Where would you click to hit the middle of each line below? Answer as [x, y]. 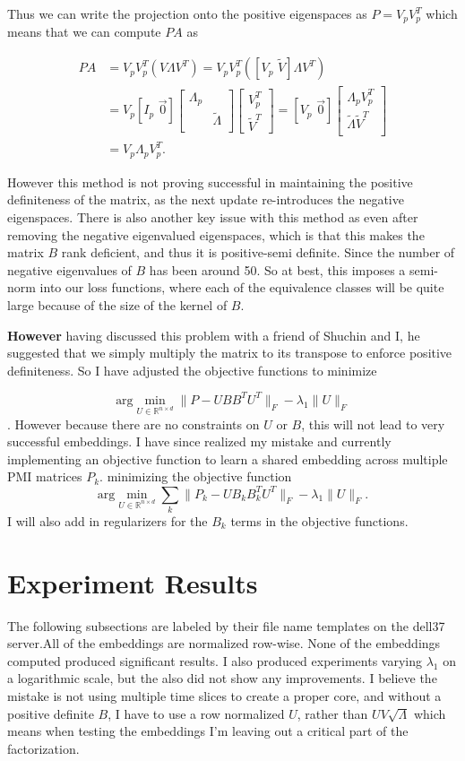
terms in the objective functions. [319, 520]
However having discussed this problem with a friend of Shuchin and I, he [214, 335]
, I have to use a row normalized [196, 713]
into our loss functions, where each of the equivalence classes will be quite [242, 287]
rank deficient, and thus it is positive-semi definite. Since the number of [258, 252]
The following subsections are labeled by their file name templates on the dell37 [226, 625]
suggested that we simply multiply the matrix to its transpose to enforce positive [230, 353]
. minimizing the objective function [196, 476]
